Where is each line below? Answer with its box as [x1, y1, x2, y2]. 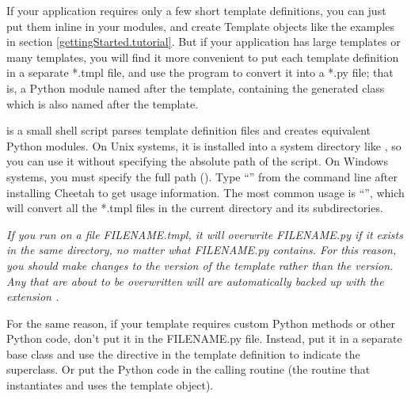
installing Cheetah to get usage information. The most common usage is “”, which [6, 184, 405, 200]
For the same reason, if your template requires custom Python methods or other [6, 314, 396, 331]
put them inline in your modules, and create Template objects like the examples [6, 17, 394, 34]
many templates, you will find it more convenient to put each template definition [6, 48, 399, 65]
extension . [6, 288, 59, 305]
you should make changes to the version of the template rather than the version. [6, 256, 394, 273]
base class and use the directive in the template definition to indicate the [6, 345, 360, 362]
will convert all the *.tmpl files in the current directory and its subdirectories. [6, 199, 383, 216]
